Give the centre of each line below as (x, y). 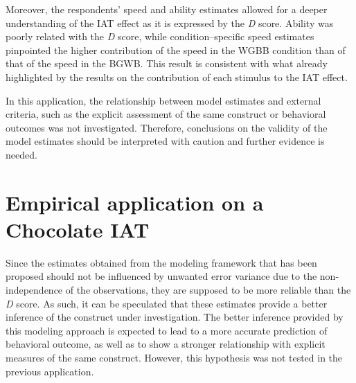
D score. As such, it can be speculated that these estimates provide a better (167, 303)
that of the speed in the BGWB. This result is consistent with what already (167, 63)
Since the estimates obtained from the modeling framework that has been (161, 262)
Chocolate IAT (78, 229)
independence (34, 290)
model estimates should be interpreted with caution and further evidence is (165, 141)
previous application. (50, 371)
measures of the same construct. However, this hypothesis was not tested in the (174, 357)
